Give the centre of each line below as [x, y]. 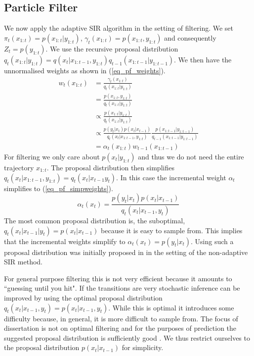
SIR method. [23, 262]
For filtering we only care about [52, 156]
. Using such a [212, 241]
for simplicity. [143, 347]
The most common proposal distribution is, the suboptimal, [95, 220]
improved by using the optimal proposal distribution [83, 297]
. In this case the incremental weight [171, 177]
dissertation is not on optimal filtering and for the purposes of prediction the [120, 328]
